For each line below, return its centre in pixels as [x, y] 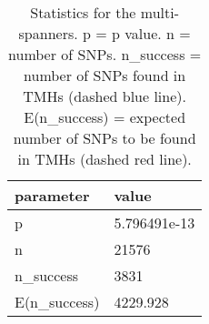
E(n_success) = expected [105, 117]
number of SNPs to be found [104, 138]
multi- [160, 12]
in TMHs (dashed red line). [104, 159]
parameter [52, 195]
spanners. [48, 33]
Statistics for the [83, 12]
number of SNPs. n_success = [105, 54]
